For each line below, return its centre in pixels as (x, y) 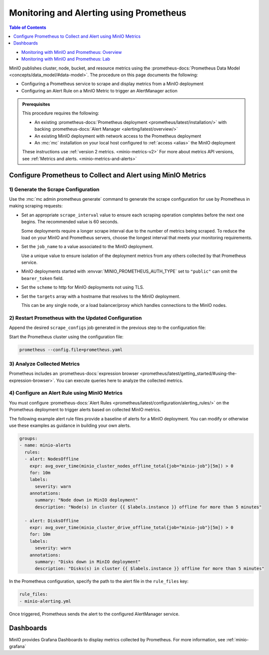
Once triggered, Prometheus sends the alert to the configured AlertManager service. (94, 614)
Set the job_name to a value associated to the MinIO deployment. (87, 247)
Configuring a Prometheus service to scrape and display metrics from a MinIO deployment (112, 84)
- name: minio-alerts (45, 445)
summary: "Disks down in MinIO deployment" (88, 562)
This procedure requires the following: (61, 113)
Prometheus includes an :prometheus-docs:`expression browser (74, 374)
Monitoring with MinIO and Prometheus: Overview (72, 52)
